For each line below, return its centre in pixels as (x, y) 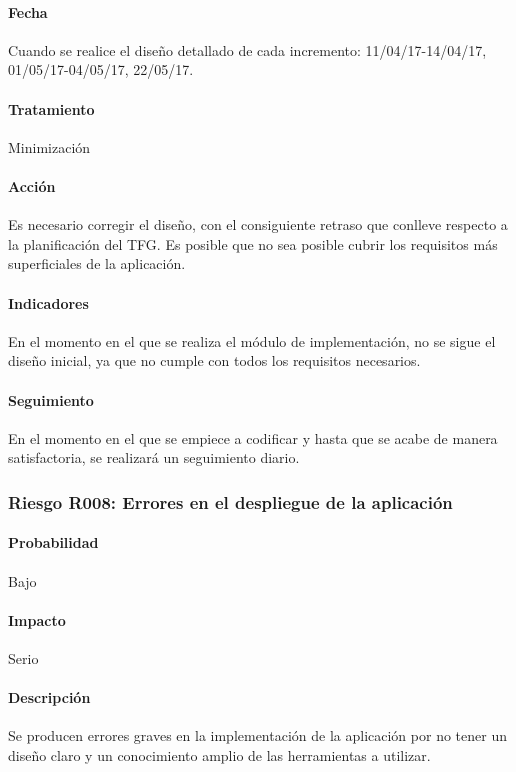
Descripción (49, 697)
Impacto (37, 619)
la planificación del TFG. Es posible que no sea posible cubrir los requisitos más (253, 243)
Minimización (49, 146)
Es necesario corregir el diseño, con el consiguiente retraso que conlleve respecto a (258, 224)
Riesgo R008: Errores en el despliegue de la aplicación (230, 501)
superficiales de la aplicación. (97, 263)
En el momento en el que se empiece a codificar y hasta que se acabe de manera (253, 437)
